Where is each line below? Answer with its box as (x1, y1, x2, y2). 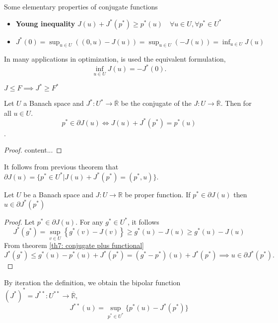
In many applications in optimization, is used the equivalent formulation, (4, 54, 226, 64)
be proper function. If (125, 189, 191, 199)
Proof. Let (4, 216, 35, 227)
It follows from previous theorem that (4, 161, 119, 172)
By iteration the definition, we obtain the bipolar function (4, 277, 181, 287)
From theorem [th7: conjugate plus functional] (4, 240, 144, 250)
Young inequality (15, 18, 75, 28)
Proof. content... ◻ (4, 145, 62, 155)
